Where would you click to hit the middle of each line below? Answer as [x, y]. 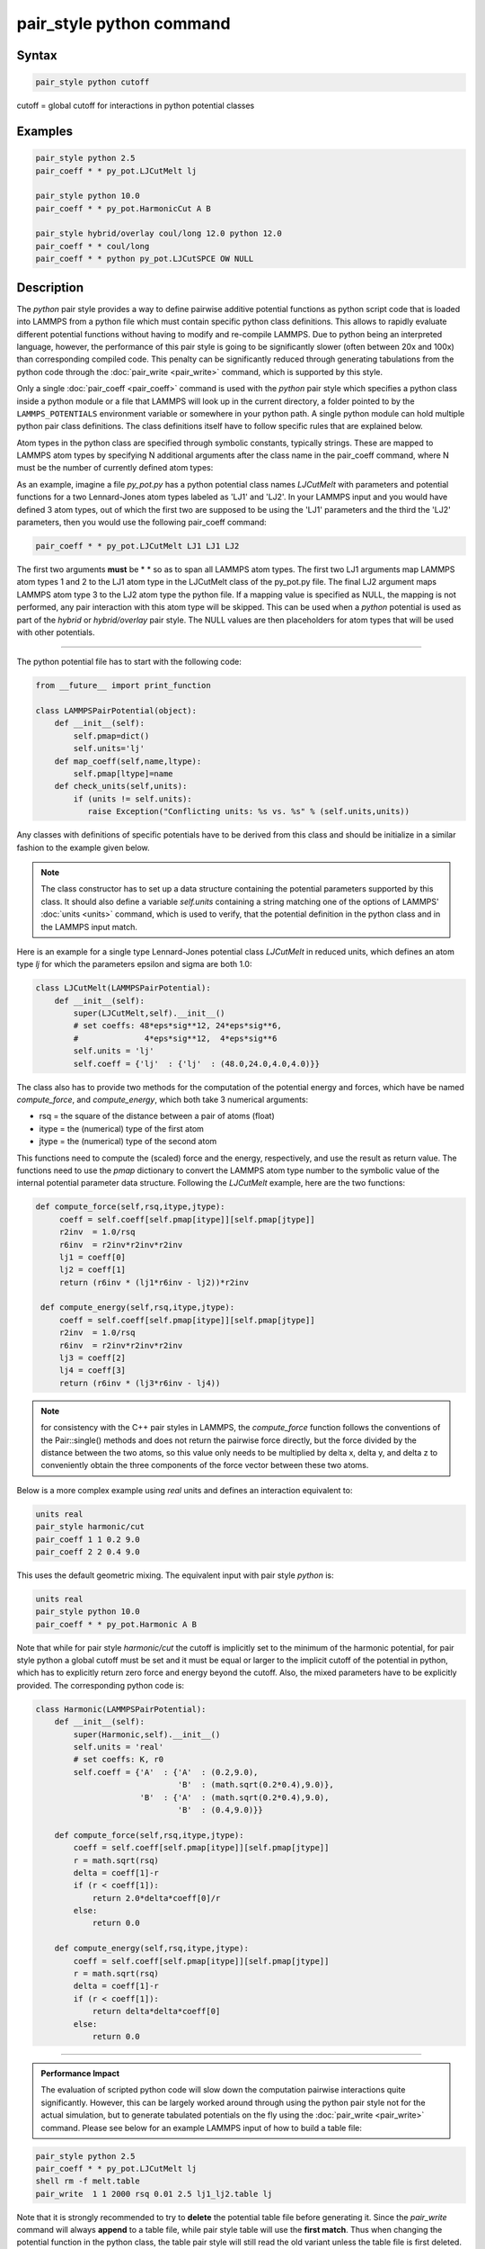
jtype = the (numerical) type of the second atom [128, 1142]
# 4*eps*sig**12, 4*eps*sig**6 [175, 1038]
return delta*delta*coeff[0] [156, 2012]
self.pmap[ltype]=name [123, 774]
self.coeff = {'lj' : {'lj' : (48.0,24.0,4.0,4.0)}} [197, 1063]
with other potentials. [56, 632]
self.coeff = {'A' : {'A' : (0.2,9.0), [166, 1772]
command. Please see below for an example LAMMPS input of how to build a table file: [202, 2128]
